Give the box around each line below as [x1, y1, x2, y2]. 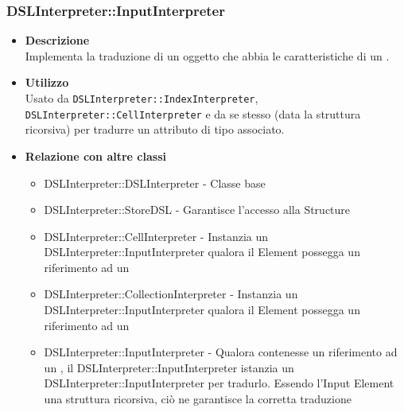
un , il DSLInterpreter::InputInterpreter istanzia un [44, 359, 294, 375]
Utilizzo [25, 74, 69, 91]
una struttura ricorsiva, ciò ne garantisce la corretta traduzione [44, 391, 352, 407]
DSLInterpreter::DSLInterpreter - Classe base [44, 174, 266, 191]
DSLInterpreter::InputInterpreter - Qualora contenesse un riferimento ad [44, 344, 398, 360]
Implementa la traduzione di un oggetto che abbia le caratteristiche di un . [25, 47, 390, 64]
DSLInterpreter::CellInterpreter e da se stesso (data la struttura [25, 105, 361, 122]
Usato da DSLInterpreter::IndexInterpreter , [25, 90, 258, 106]
